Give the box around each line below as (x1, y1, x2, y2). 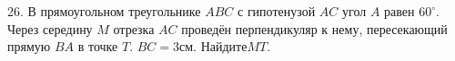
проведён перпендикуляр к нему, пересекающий (181, 19, 448, 38)
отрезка (113, 19, 155, 38)
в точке (77, 37, 118, 56)
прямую (7, 37, 51, 56)
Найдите (200, 37, 248, 56)
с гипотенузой (238, 2, 316, 20)
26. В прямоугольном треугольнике (7, 2, 201, 20)
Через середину (7, 19, 93, 38)
